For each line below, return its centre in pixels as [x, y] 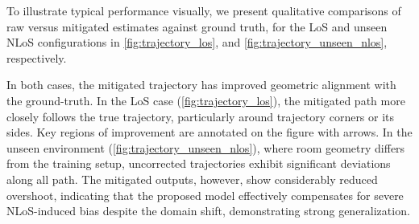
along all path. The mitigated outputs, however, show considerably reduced [192, 179]
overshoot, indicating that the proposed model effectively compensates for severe [205, 195]
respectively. [37, 57]
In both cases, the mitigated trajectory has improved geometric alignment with [201, 85]
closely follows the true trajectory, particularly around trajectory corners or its [201, 116]
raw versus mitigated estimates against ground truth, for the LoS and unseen [197, 26]
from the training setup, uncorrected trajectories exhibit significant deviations [199, 163]
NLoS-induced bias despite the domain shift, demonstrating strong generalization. [208, 211]
